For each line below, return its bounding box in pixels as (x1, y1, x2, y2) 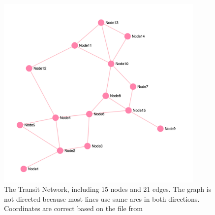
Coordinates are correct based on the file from (4, 203, 143, 214)
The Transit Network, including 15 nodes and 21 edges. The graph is (4, 184, 212, 194)
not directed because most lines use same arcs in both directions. (4, 193, 200, 204)
